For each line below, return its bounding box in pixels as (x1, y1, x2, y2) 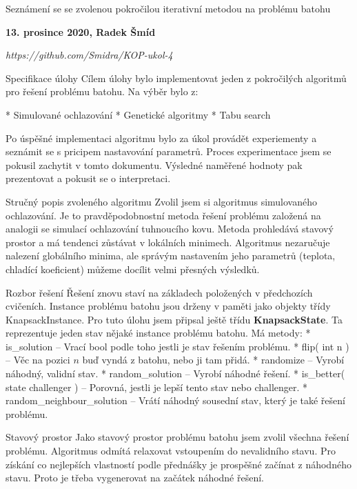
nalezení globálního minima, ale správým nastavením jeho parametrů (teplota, (6, 248, 336, 263)
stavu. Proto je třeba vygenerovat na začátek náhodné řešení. (6, 470, 265, 485)
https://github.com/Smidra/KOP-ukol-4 (6, 48, 173, 62)
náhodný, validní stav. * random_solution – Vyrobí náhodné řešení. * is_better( (6, 366, 345, 381)
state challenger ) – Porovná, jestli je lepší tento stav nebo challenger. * (6, 379, 308, 394)
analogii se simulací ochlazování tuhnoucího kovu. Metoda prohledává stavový (6, 221, 334, 236)
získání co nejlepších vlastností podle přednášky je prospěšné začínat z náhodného (6, 457, 351, 471)
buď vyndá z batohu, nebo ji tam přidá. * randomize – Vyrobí (82, 352, 345, 367)
